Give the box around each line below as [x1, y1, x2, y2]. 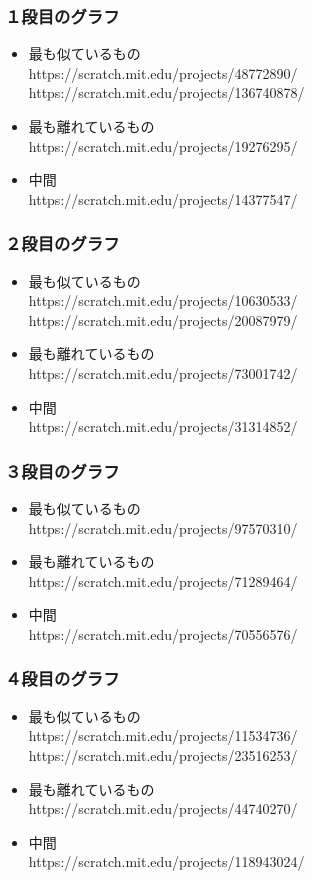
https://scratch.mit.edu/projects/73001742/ [28, 362, 298, 383]
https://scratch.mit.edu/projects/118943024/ [28, 851, 305, 872]
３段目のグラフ [5, 458, 120, 483]
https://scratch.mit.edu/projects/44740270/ [28, 798, 298, 819]
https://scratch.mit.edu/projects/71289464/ [28, 570, 298, 591]
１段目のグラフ [5, 3, 120, 28]
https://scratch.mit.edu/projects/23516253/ [28, 744, 298, 765]
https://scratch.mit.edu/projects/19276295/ [28, 135, 298, 156]
